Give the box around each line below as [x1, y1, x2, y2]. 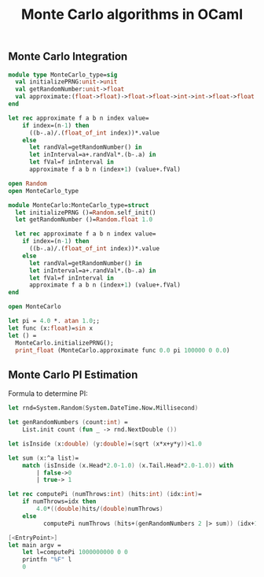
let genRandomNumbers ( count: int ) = [8, 419, 128, 427]
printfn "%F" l [22, 556, 72, 564]
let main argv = [8, 541, 61, 549]
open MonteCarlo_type [8, 187, 79, 194]
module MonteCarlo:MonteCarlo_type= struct [8, 201, 149, 209]
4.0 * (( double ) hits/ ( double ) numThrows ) [36, 505, 163, 513]
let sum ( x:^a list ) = [8, 454, 79, 462]
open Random [8, 179, 47, 187]
